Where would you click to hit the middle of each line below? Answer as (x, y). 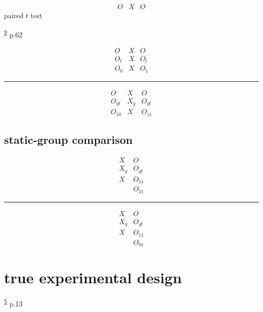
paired (14, 15)
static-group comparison (69, 140)
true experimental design (93, 277)
